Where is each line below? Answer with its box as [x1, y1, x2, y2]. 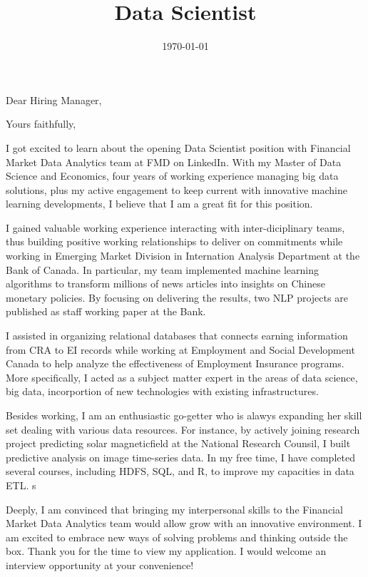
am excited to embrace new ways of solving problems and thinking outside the [6, 529, 348, 544]
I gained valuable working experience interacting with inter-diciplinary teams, [6, 220, 345, 235]
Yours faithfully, [6, 116, 76, 131]
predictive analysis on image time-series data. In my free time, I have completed [6, 449, 355, 464]
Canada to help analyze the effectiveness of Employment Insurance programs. [6, 356, 344, 371]
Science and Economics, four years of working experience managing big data [6, 168, 339, 183]
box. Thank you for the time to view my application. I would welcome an [6, 543, 327, 558]
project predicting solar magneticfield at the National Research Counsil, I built [6, 436, 351, 451]
